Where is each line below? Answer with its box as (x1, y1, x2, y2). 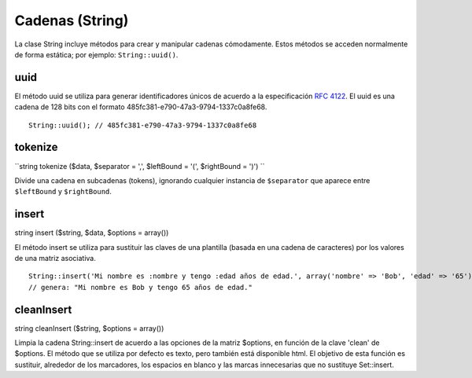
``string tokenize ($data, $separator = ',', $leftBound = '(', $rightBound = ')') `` (14, 161, 265, 171)
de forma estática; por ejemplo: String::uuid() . (14, 50, 179, 59)
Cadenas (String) (14, 12, 129, 29)
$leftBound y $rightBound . (14, 187, 112, 196)
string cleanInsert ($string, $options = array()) (14, 323, 164, 333)
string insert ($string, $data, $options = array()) (14, 228, 169, 237)
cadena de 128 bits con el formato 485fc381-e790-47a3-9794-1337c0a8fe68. (14, 102, 267, 112)
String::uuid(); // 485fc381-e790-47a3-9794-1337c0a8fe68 (28, 120, 257, 130)
